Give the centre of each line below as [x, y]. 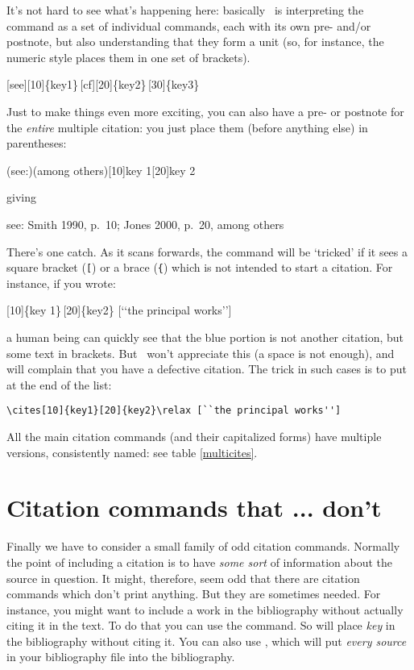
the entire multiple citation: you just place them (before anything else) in [187, 127]
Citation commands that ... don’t [194, 508]
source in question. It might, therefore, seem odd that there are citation [183, 578]
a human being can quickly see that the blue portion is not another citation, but [205, 337]
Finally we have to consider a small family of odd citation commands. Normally [203, 546]
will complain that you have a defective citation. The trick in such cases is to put [207, 369]
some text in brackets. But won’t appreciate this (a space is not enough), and [201, 353]
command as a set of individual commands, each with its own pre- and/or [189, 25]
